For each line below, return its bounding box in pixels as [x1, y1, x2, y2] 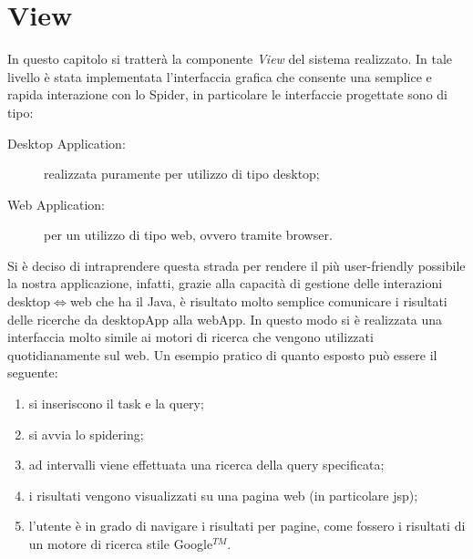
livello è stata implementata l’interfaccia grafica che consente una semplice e [7, 67, 432, 86]
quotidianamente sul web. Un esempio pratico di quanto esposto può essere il [7, 345, 437, 364]
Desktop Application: [7, 133, 126, 152]
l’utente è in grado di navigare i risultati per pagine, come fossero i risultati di [28, 516, 466, 535]
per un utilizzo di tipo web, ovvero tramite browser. [44, 225, 333, 244]
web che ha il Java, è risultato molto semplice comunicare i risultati [69, 292, 447, 311]
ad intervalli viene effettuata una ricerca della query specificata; [28, 455, 385, 474]
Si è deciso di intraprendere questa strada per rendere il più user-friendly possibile [7, 255, 466, 274]
